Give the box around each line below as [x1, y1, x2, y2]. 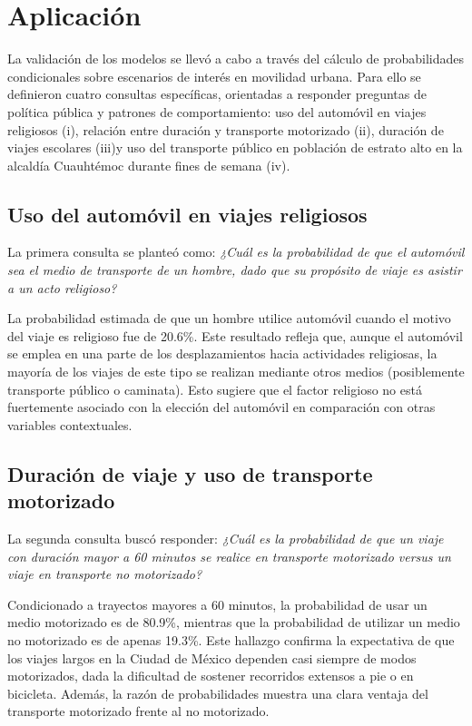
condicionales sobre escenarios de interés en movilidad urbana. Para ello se [7, 66, 421, 85]
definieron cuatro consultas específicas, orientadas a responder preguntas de [7, 84, 427, 103]
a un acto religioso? [7, 278, 117, 297]
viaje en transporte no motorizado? [7, 564, 202, 584]
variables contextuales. [7, 415, 133, 434]
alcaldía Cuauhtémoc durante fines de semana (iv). [7, 155, 290, 174]
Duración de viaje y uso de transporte [7, 459, 373, 487]
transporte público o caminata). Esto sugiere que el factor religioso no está [7, 379, 422, 398]
